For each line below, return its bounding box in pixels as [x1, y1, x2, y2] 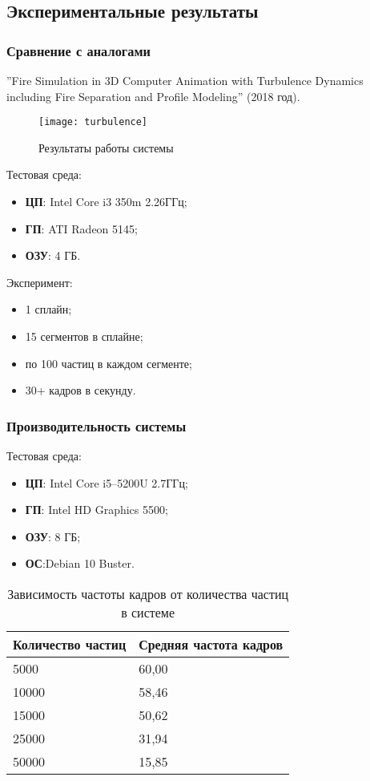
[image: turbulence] [38, 116, 148, 128]
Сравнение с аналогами [6, 40, 151, 60]
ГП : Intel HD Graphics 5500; [25, 501, 168, 518]
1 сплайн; [25, 301, 72, 318]
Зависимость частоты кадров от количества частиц [7, 584, 289, 603]
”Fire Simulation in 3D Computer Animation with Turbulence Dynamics [6, 72, 364, 88]
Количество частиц [13, 634, 127, 654]
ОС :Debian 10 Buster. [25, 555, 135, 572]
